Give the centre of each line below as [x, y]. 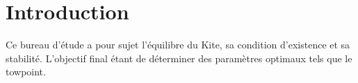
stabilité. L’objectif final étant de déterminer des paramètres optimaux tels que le [179, 58]
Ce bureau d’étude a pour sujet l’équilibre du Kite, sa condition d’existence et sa [178, 45]
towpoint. [26, 72]
